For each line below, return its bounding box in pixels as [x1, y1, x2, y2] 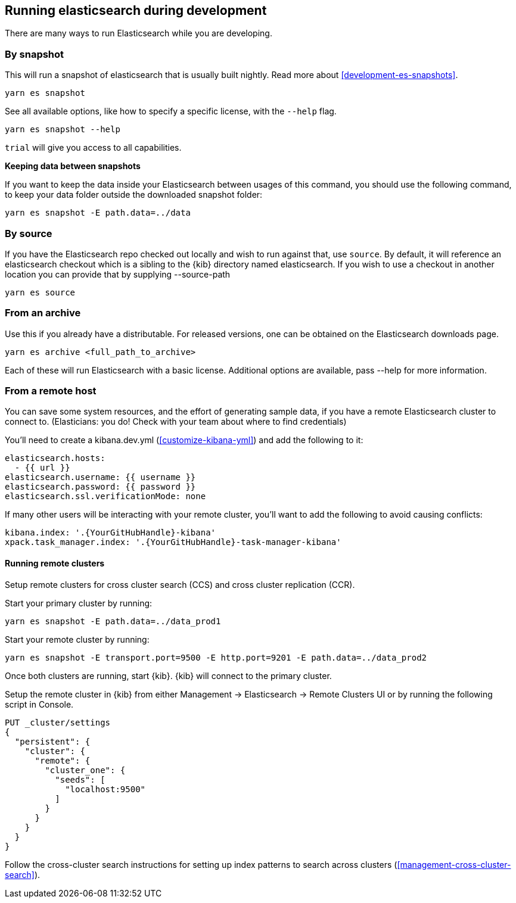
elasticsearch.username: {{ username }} [5, 472, 196, 482]
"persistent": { [14, 736, 91, 746]
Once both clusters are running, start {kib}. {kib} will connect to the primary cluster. [5, 670, 332, 681]
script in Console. [5, 699, 74, 709]
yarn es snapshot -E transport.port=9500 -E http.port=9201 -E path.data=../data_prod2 [5, 652, 427, 662]
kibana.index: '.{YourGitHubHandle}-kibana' [5, 528, 216, 538]
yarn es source [5, 287, 76, 297]
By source [5, 227, 52, 239]
